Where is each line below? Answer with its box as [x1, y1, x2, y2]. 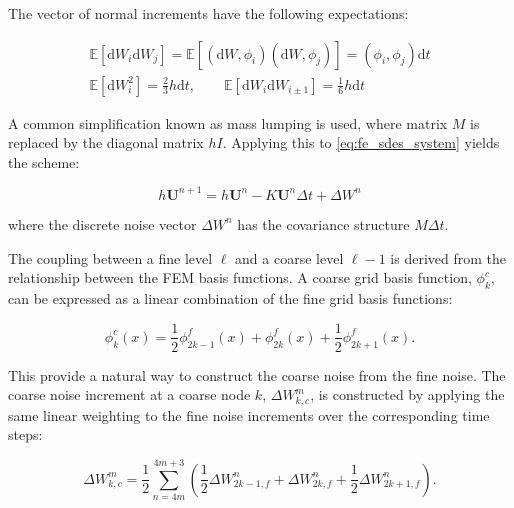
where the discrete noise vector [8, 213, 197, 234]
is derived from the [390, 247, 506, 268]
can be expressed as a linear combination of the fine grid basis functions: [8, 287, 453, 308]
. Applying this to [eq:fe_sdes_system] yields [222, 132, 500, 153]
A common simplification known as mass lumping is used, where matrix [8, 112, 448, 133]
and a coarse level [235, 247, 344, 268]
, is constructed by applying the [310, 384, 505, 405]
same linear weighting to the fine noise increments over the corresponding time [8, 404, 490, 425]
